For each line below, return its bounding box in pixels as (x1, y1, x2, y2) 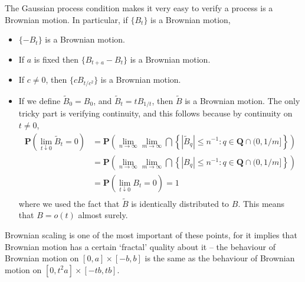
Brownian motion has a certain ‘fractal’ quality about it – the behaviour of (5, 240, 276, 252)
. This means (238, 197, 285, 209)
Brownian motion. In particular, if (5, 13, 128, 25)
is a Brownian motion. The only (185, 94, 300, 106)
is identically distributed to (131, 197, 229, 209)
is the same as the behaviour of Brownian (145, 252, 295, 264)
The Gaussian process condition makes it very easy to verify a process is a (5, 2, 273, 14)
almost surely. (78, 209, 128, 221)
